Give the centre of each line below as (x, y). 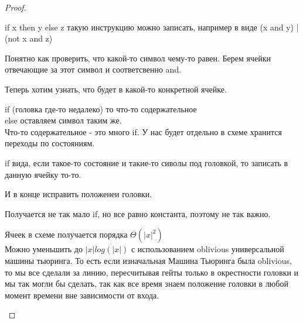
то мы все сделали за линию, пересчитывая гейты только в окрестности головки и (152, 272)
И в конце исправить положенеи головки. (79, 194)
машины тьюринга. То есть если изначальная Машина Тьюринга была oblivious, (148, 260)
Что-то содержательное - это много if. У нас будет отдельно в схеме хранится (143, 131)
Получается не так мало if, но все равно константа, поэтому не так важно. (138, 213)
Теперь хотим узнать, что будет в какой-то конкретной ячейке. (116, 89)
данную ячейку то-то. (43, 174)
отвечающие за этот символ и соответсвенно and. (93, 69)
